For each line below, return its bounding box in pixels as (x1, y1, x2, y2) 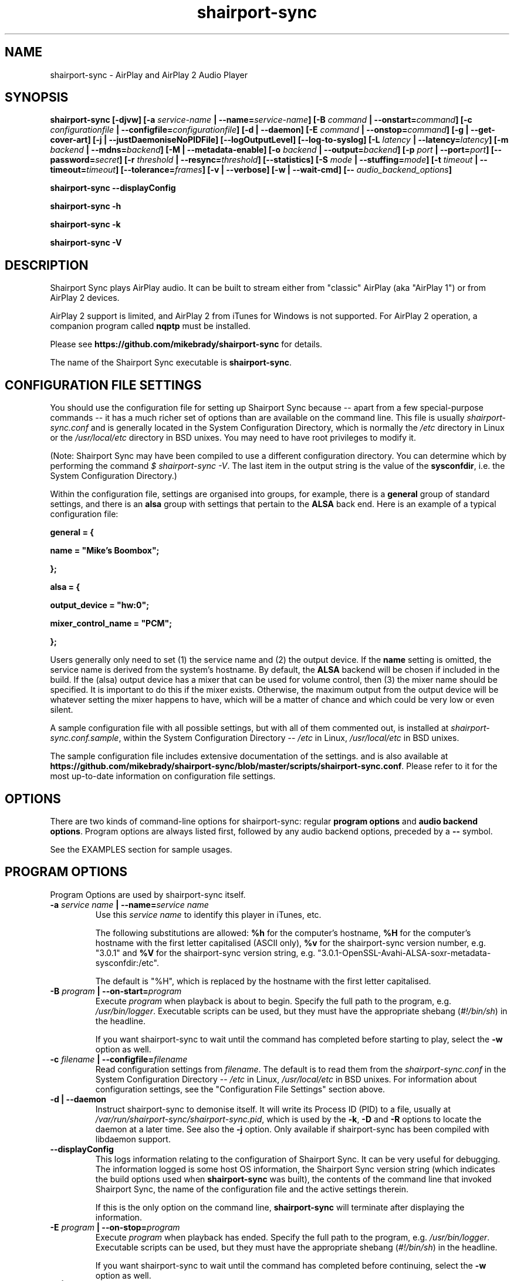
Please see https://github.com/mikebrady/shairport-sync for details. (50, 339, 323, 350)
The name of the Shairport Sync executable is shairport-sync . (50, 357, 292, 368)
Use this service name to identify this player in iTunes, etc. (95, 909, 322, 920)
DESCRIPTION (5, 257, 89, 273)
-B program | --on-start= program (50, 985, 182, 996)
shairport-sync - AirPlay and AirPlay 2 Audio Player (50, 69, 248, 80)
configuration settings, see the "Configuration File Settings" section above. (95, 1084, 386, 1094)
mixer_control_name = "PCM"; (50, 618, 173, 629)
